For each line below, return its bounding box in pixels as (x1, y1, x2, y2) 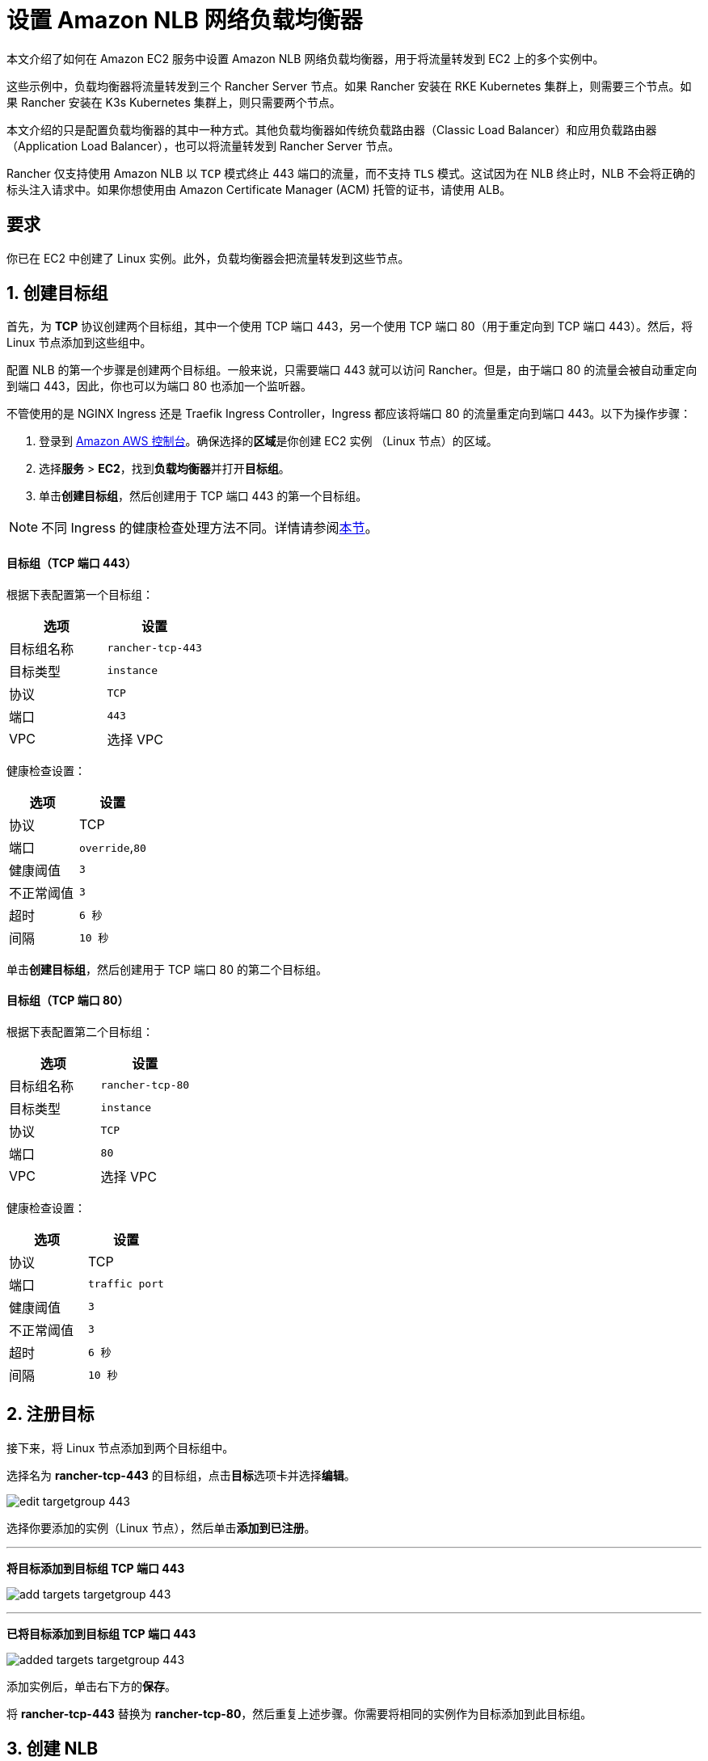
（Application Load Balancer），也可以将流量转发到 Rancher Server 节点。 (6, 138, 400, 153)
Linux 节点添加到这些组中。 (6, 335, 152, 350)
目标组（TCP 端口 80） (6, 993, 129, 1008)
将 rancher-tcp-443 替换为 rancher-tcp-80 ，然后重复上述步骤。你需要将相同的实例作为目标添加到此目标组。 (6, 1706, 592, 1721)
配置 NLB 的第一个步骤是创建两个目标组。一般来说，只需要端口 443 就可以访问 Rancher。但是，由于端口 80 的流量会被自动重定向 (6, 363, 697, 377)
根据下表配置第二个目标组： (6, 1024, 154, 1038)
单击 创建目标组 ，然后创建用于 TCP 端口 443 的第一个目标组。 (39, 489, 368, 503)
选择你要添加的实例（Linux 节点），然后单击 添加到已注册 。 (6, 1520, 316, 1535)
